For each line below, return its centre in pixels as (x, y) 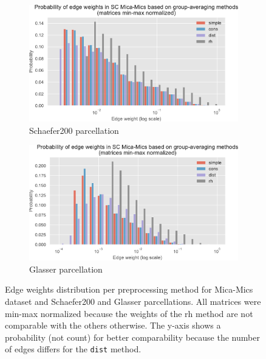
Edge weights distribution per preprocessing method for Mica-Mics (129, 289)
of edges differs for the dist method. (73, 349)
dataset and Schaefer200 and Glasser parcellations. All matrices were (133, 301)
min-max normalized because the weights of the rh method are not (129, 313)
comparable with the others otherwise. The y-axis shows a (113, 325)
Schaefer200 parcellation (74, 130)
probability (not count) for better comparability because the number (132, 337)
